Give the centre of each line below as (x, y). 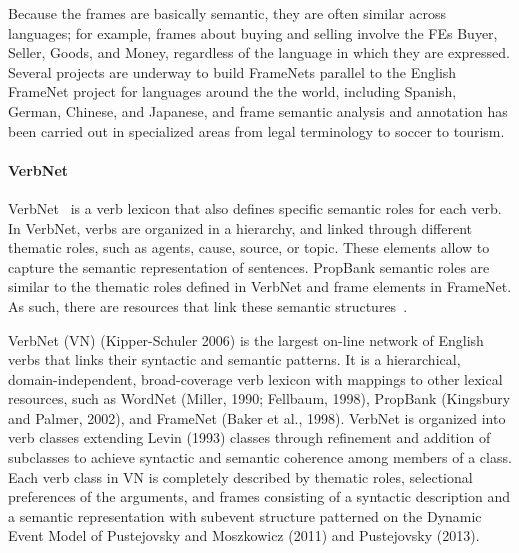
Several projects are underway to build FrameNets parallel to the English (232, 71)
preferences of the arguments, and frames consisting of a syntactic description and (259, 496)
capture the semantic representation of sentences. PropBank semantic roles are (249, 266)
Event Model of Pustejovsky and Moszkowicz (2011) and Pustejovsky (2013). (244, 535)
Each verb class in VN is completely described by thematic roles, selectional (240, 476)
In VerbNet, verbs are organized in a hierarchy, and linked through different (240, 227)
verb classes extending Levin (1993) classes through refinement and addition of (249, 437)
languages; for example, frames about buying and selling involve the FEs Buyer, (253, 32)
